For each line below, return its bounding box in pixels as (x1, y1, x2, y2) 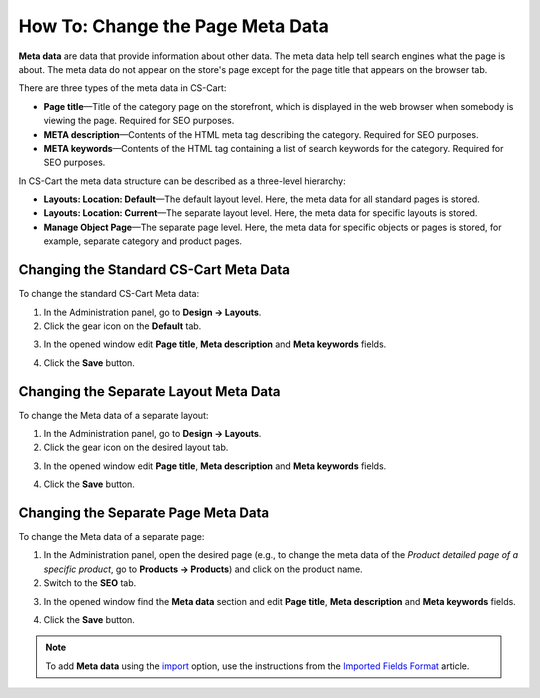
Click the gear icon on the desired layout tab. (43, 441, 229, 454)
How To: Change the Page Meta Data (18, 15, 329, 37)
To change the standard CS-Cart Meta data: (18, 288, 200, 300)
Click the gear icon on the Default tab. (43, 320, 202, 332)
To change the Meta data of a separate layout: (18, 409, 209, 421)
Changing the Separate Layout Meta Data (18, 383, 281, 400)
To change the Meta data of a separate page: (18, 531, 205, 543)
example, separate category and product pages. (43, 235, 243, 247)
